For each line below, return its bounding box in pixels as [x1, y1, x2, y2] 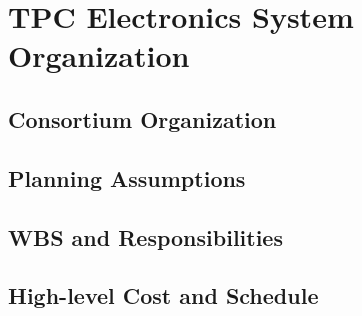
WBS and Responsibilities [8, 221, 283, 252]
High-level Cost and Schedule [8, 280, 319, 311]
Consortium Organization [8, 103, 277, 134]
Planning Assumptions [8, 162, 246, 193]
